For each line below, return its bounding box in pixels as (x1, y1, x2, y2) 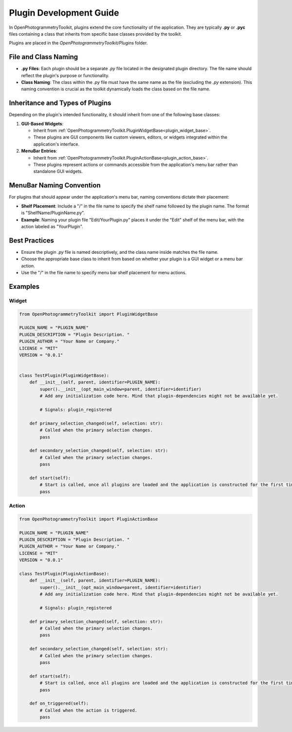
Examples (9, 282, 40, 290)
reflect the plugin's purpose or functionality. (21, 72, 109, 78)
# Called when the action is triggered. (39, 708, 138, 713)
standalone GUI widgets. (33, 168, 83, 174)
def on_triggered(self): (29, 701, 89, 706)
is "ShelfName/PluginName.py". (21, 210, 85, 216)
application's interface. (33, 141, 80, 147)
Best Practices (9, 236, 55, 244)
